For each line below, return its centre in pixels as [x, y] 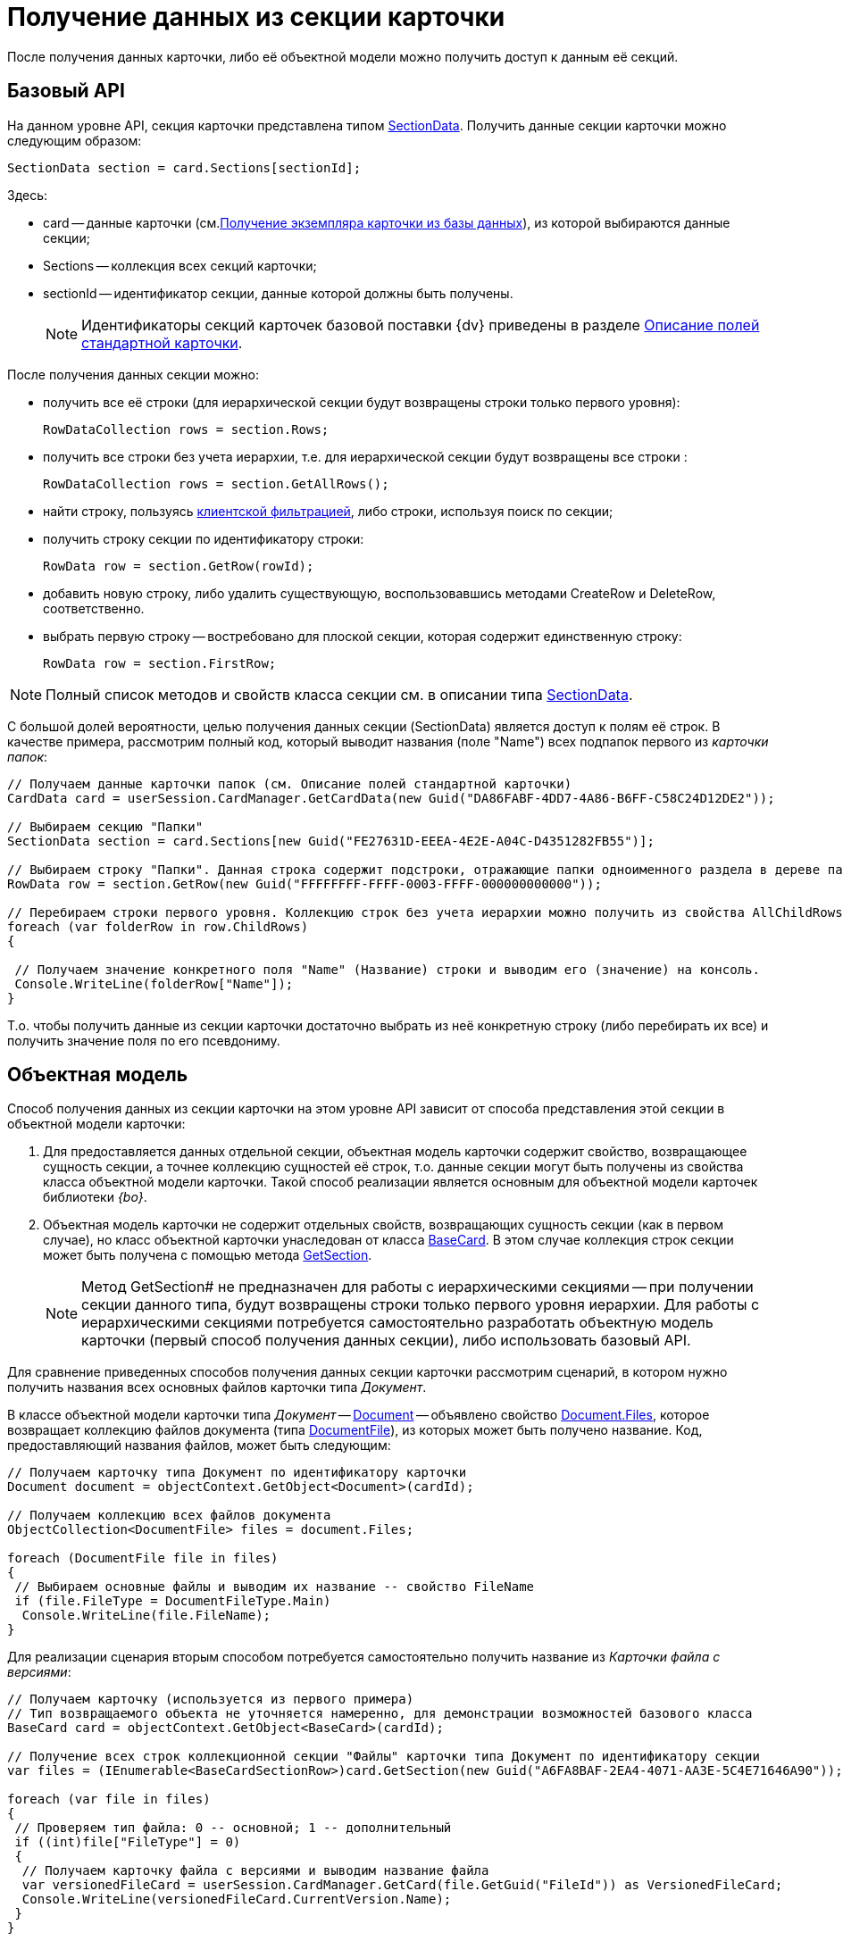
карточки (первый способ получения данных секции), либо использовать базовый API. [386, 1341]
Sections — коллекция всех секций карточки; [180, 265]
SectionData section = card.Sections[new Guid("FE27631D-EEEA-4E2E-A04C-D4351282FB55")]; [331, 841]
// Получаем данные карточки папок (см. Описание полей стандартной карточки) [290, 783]
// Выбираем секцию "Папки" [105, 826]
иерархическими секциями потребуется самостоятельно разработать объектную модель [397, 1323]
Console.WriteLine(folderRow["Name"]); [154, 983]
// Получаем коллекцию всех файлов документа [169, 1516]
